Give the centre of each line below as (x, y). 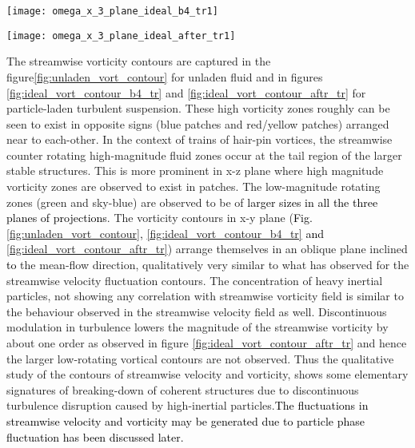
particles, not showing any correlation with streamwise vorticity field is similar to (205, 296)
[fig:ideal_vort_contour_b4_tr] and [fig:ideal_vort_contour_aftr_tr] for (186, 92)
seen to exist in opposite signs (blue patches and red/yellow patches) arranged (198, 123)
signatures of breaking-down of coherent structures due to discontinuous (183, 389)
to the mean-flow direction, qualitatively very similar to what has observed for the (208, 265)
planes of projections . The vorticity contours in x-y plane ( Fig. (160, 218)
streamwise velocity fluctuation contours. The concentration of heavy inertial (195, 280)
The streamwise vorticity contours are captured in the (139, 61)
